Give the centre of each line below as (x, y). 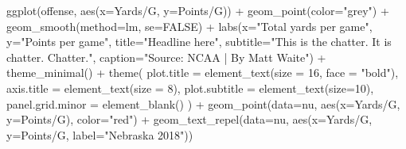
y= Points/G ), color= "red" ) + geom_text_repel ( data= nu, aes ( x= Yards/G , (189, 119)
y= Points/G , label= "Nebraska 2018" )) (100, 134)
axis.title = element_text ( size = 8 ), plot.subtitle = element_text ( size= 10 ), (190, 88)
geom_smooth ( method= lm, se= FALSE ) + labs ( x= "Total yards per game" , (189, 26)
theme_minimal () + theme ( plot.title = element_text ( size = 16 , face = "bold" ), (203, 73)
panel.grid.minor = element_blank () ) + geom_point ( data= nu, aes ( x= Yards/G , (203, 103)
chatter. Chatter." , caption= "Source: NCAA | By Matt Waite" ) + (166, 57)
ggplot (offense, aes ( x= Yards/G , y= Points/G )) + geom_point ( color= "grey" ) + (198, 10)
